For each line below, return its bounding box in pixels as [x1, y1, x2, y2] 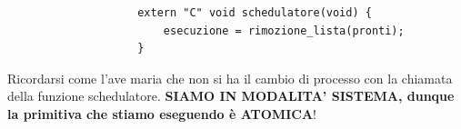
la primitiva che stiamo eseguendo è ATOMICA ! [7, 104, 316, 123]
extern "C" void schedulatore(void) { [137, 6, 372, 19]
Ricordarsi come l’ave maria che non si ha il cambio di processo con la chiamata [7, 68, 453, 87]
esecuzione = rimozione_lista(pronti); [163, 24, 405, 37]
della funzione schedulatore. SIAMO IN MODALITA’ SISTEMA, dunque [7, 86, 455, 105]
